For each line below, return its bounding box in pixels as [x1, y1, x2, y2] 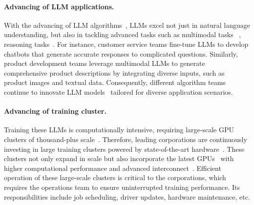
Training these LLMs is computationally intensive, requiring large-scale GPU [4, 124, 234, 135]
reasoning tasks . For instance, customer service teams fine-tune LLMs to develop [4, 39, 249, 49]
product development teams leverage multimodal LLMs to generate [4, 58, 205, 68]
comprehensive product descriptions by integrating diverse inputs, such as [4, 67, 225, 78]
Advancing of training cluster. [4, 106, 106, 116]
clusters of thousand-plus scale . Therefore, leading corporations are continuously [4, 134, 247, 144]
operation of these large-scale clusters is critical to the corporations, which [4, 172, 226, 183]
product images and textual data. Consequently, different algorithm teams [4, 77, 226, 87]
